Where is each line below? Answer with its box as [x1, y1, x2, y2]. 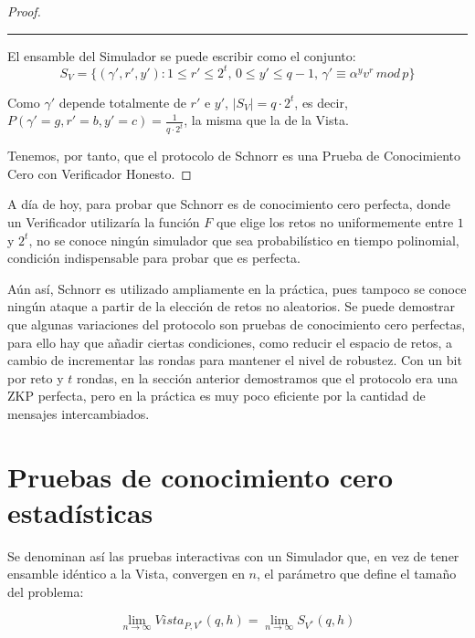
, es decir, [294, 92, 348, 111]
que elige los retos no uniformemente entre [216, 212, 454, 231]
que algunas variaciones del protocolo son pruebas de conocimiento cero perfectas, [7, 314, 466, 333]
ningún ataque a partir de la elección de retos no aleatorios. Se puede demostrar [7, 297, 456, 316]
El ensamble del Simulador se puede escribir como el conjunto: [7, 46, 356, 65]
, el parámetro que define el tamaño [257, 564, 457, 583]
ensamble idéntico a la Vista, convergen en [7, 564, 245, 583]
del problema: [7, 581, 84, 601]
